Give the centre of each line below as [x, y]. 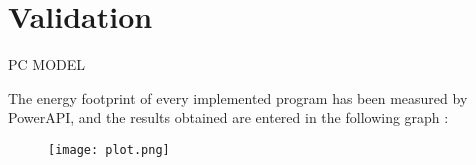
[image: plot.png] [109, 149]
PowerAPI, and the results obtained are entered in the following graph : [228, 117]
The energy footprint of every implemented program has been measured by [238, 97]
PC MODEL [47, 64]
